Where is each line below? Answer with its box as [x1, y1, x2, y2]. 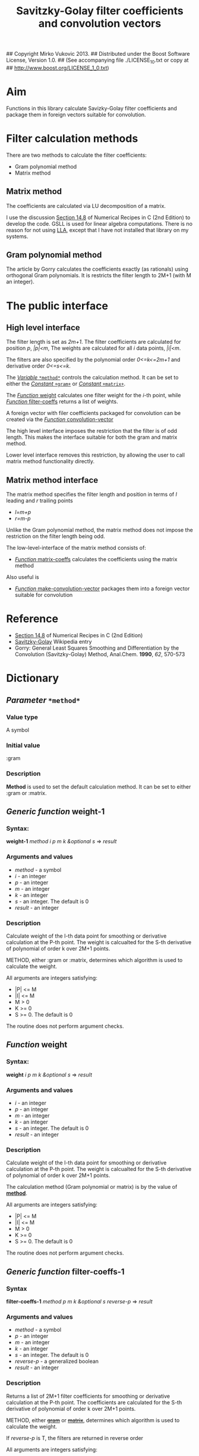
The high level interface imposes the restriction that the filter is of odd [6, 428, 177, 435]
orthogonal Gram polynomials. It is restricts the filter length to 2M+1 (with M [6, 272, 191, 279]
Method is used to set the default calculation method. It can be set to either [6, 783, 191, 790]
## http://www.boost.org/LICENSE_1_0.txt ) [6, 64, 109, 71]
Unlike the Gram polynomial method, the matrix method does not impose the [6, 527, 193, 534]
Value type [6, 713, 39, 721]
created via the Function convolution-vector [6, 416, 114, 423]
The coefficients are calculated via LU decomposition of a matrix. [6, 202, 166, 209]
